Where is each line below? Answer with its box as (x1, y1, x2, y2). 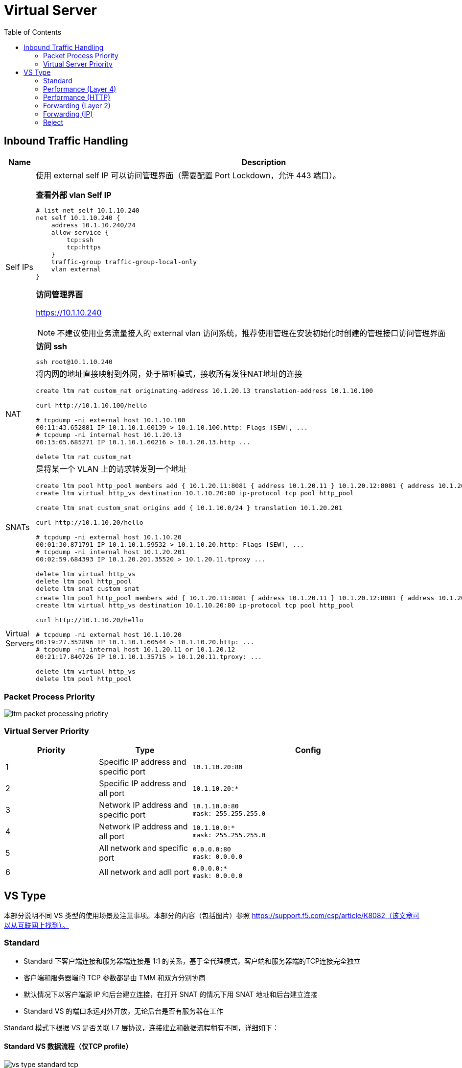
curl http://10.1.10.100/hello (36, 401, 147, 409)
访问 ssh (36, 341, 68, 351)
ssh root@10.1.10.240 (36, 358, 113, 365)
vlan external (51, 265, 101, 273)
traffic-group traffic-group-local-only (51, 258, 197, 266)
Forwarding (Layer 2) (43, 101, 111, 110)
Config (295, 745, 321, 755)
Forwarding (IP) (43, 109, 93, 118)
